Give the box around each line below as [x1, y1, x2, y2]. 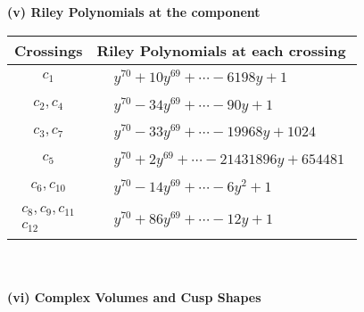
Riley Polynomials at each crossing [96, 39, 346, 61]
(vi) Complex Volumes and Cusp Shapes [7, 287, 261, 306]
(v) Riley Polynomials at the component [7, 3, 261, 21]
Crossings [14, 39, 83, 61]
